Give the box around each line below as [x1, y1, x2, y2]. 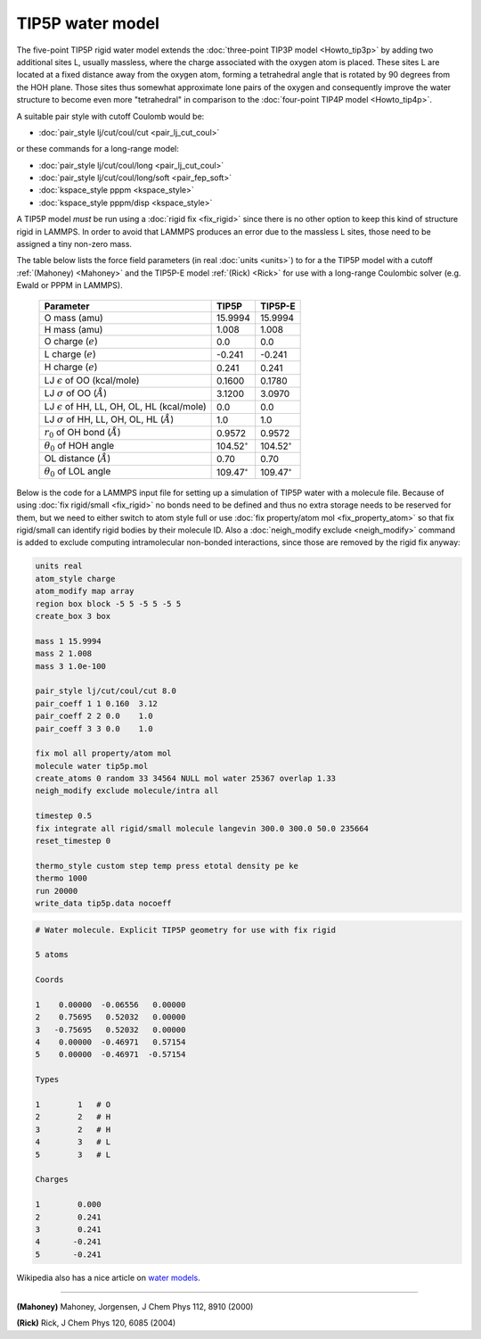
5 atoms [35, 950, 69, 960]
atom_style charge [35, 574, 116, 583]
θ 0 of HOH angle [44, 439, 115, 453]
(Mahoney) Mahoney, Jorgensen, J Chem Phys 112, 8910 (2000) [16, 1302, 254, 1312]
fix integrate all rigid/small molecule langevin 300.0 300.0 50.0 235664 [35, 823, 370, 833]
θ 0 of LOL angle [44, 465, 111, 479]
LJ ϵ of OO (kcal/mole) [44, 374, 140, 386]
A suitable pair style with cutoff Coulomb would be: [16, 111, 205, 121]
